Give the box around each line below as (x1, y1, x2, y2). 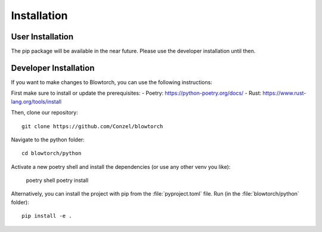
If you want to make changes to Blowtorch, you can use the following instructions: (11, 78, 213, 86)
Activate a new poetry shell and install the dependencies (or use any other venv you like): (11, 163, 231, 170)
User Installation (11, 32, 74, 42)
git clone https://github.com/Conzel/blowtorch (21, 123, 163, 129)
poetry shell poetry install (26, 177, 89, 184)
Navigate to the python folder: (11, 136, 85, 143)
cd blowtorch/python (21, 150, 82, 157)
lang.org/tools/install (11, 98, 62, 105)
